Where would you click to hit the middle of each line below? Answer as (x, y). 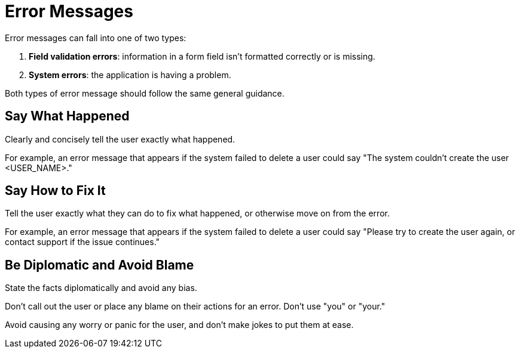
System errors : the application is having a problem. (130, 75)
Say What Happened (67, 116)
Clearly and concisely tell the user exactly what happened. (120, 139)
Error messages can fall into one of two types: (96, 38)
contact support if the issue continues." (82, 242)
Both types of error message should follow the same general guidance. (145, 93)
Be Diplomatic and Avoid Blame (100, 265)
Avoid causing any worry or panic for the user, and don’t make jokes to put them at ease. (179, 325)
